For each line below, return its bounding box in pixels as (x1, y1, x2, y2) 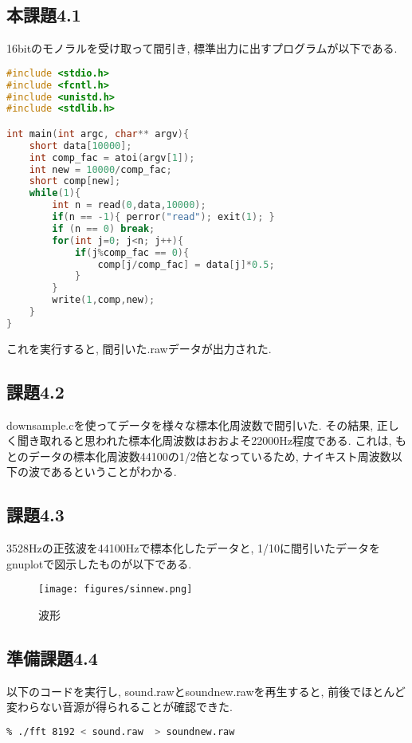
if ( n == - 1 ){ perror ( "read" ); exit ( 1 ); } (52, 211, 275, 223)
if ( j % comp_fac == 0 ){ (74, 246, 190, 258)
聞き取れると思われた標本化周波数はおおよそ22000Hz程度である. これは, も (17, 432, 406, 449)
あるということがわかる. (50, 463, 177, 480)
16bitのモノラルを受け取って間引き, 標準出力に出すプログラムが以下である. (6, 40, 398, 57)
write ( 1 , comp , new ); (52, 294, 155, 306)
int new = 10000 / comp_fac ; (29, 163, 172, 175)
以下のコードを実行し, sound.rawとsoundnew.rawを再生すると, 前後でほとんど (6, 682, 406, 699)
